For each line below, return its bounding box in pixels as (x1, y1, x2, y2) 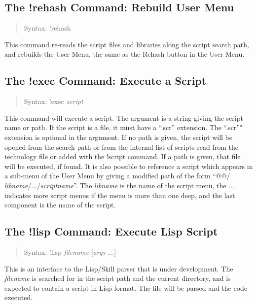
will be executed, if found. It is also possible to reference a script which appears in (4, 161, 253, 171)
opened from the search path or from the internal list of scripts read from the (4, 141, 238, 152)
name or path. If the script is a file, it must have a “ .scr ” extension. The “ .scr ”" (4, 122, 243, 133)
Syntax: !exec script (24, 96, 83, 106)
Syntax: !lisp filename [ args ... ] (24, 246, 116, 257)
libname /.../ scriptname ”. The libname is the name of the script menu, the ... (4, 180, 234, 190)
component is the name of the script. (4, 200, 116, 210)
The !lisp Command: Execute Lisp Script (4, 224, 218, 239)
